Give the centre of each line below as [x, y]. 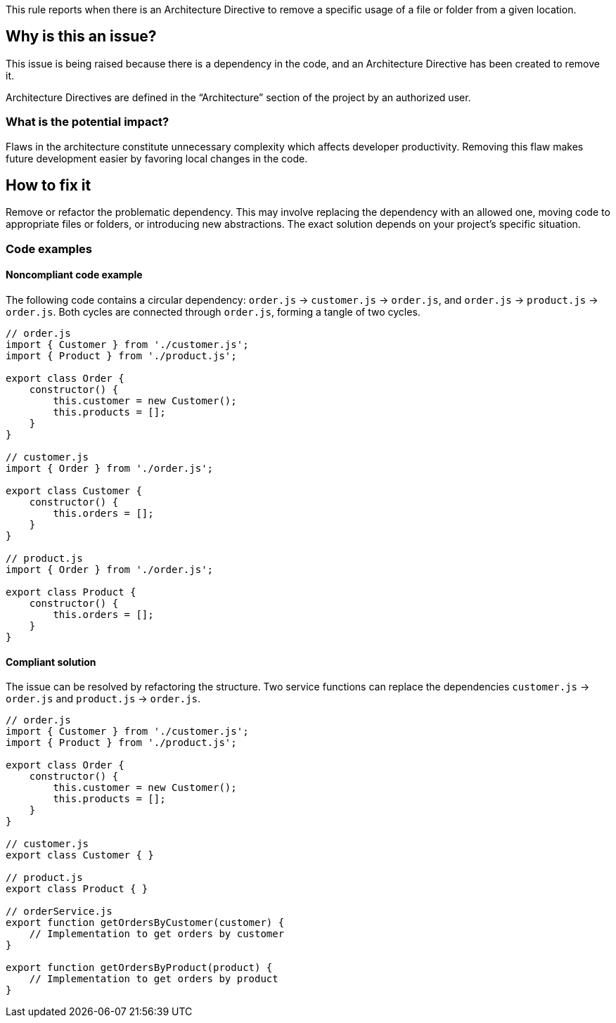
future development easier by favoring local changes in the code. [157, 158]
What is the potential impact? [88, 122]
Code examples [49, 249]
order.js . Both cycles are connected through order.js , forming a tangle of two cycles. [213, 312]
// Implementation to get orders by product [154, 979]
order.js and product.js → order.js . [103, 699]
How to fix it [49, 186]
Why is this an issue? [81, 37]
